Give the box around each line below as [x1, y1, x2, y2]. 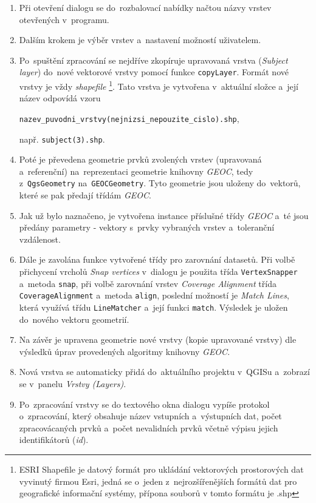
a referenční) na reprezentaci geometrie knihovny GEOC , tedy [19, 164, 253, 177]
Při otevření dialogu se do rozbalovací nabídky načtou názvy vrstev [19, 1, 272, 13]
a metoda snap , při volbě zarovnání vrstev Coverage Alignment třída [19, 277, 276, 289]
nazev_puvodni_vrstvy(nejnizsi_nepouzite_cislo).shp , [19, 112, 239, 124]
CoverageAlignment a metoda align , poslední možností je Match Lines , [19, 289, 289, 302]
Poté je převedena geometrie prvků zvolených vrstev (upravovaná [19, 153, 262, 166]
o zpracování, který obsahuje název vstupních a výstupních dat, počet [19, 410, 282, 422]
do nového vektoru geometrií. [19, 312, 129, 325]
